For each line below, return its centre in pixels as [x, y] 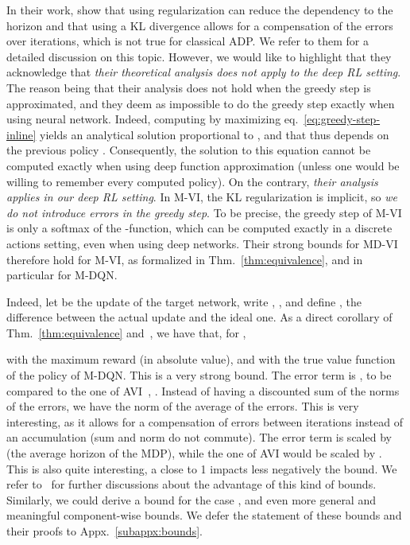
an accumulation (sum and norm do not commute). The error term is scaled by [199, 437]
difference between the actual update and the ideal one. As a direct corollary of [199, 317]
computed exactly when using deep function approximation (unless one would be [203, 165]
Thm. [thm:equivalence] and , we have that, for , [126, 332]
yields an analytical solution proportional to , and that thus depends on [215, 134]
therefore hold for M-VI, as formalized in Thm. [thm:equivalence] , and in [185, 259]
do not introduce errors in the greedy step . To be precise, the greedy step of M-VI [204, 212]
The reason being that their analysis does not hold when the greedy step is [189, 87]
